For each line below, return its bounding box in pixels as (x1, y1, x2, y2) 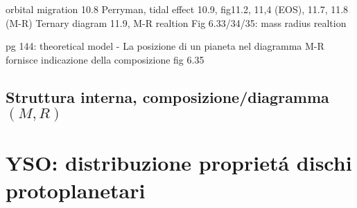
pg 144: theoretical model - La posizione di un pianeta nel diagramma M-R (6, 39, 324, 53)
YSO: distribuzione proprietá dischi (6, 149, 352, 177)
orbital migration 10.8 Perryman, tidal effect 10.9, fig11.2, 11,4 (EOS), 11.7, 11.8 (6, 2, 349, 16)
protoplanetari (6, 176, 146, 204)
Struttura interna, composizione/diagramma (6, 86, 329, 107)
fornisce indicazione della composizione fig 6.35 (6, 52, 204, 66)
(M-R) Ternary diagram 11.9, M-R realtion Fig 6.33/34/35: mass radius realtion (6, 15, 347, 30)
